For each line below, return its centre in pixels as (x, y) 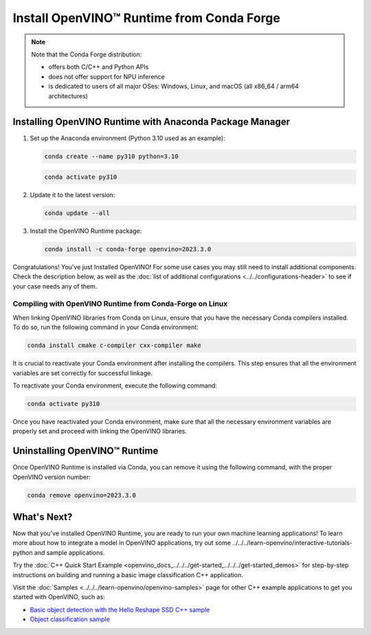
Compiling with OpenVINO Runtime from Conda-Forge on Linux (120, 304)
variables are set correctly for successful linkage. (82, 373)
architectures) (68, 96)
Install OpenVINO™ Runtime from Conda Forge (147, 18)
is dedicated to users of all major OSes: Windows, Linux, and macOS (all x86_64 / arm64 (173, 87)
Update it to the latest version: (72, 194)
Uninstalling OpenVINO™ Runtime (86, 451)
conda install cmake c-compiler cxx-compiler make (114, 346)
